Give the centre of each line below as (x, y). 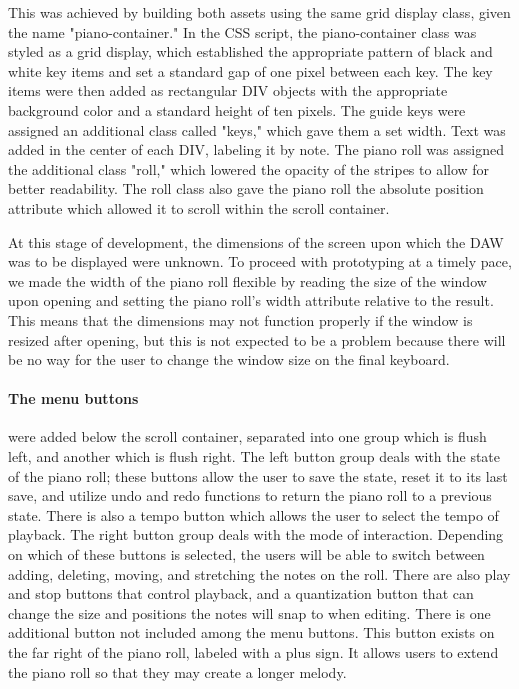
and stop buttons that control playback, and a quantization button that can (241, 593)
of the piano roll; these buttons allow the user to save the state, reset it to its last (258, 475)
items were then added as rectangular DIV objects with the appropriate (228, 90)
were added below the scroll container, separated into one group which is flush (247, 436)
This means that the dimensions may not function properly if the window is (240, 319)
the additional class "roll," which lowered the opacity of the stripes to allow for (249, 168)
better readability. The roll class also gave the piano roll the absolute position (246, 188)
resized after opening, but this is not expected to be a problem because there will (257, 339)
